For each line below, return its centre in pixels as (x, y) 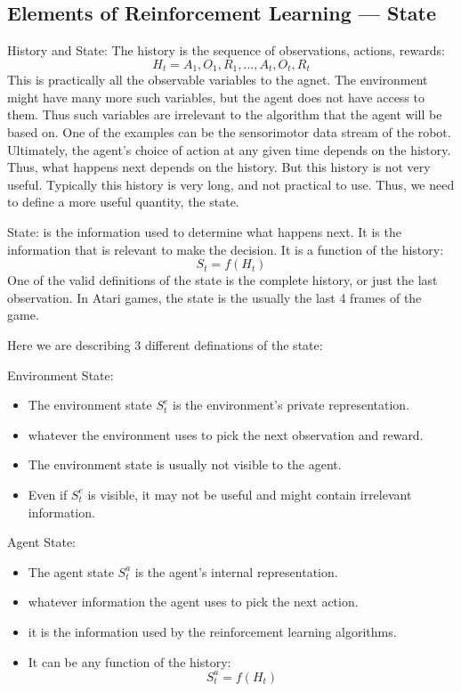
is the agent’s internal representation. (236, 571)
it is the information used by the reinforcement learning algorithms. (212, 631)
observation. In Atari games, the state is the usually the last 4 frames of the (214, 297)
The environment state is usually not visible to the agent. (185, 464)
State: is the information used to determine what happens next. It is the (204, 232)
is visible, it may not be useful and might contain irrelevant (250, 494)
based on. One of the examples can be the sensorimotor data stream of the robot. (229, 132)
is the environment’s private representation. (291, 405)
